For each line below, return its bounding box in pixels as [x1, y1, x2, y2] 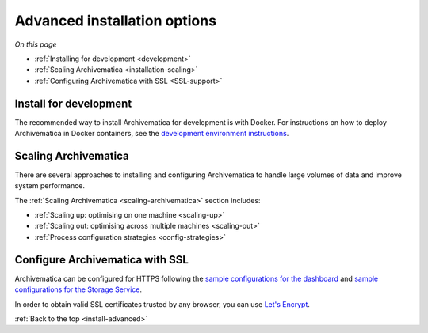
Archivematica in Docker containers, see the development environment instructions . [14, 129, 289, 138]
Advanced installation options [14, 12, 217, 29]
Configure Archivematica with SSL [14, 253, 189, 267]
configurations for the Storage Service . [14, 285, 143, 294]
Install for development [14, 96, 132, 110]
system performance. [14, 181, 85, 191]
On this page [14, 40, 57, 49]
